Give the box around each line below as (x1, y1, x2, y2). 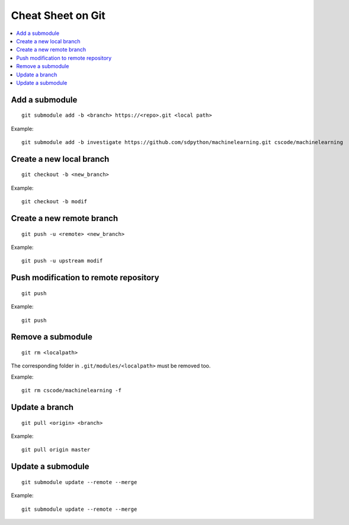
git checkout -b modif (21, 199, 88, 205)
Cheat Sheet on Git (11, 9, 106, 22)
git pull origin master (21, 446, 91, 453)
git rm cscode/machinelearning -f (21, 387, 121, 394)
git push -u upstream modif (21, 258, 103, 264)
